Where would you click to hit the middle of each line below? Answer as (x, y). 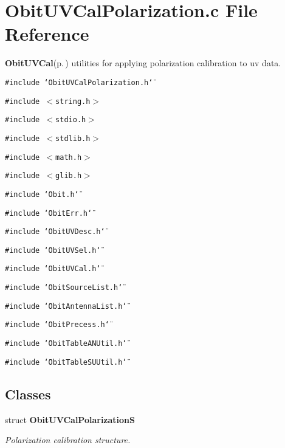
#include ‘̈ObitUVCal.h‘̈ (53, 269)
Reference (47, 34)
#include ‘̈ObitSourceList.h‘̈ (64, 288)
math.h (69, 157)
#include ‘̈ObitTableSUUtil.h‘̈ (66, 362)
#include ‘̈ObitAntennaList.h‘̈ (66, 306)
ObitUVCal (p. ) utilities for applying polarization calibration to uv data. (143, 63)
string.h (73, 101)
